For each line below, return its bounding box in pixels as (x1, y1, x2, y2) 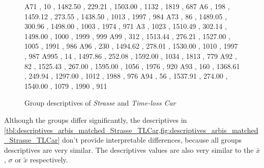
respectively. (30, 154, 68, 165)
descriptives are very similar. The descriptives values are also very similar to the (4, 144, 254, 155)
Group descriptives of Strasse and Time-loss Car (24, 97, 176, 108)
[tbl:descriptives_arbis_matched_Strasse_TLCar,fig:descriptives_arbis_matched (4, 124, 258, 135)
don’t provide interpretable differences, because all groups (62, 135, 242, 145)
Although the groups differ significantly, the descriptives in (4, 114, 187, 125)
